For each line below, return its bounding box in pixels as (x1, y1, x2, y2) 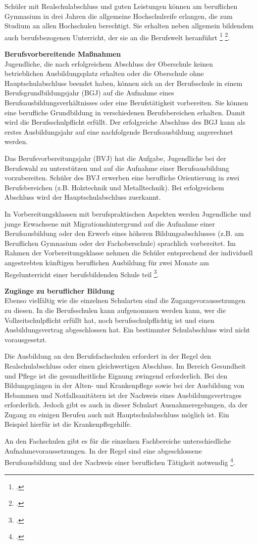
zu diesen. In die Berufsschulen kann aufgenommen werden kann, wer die (4, 305, 226, 315)
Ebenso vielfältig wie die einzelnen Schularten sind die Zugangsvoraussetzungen (4, 295, 246, 306)
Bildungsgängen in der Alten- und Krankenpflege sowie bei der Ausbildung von (4, 380, 245, 390)
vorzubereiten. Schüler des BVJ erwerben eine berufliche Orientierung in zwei (4, 172, 240, 183)
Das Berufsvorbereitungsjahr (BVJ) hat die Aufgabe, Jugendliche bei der (4, 153, 226, 163)
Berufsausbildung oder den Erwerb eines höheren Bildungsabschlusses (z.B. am (4, 228, 244, 238)
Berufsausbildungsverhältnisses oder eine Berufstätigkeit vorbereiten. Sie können (4, 97, 248, 107)
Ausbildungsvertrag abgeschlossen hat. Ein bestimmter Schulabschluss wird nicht (4, 324, 250, 335)
